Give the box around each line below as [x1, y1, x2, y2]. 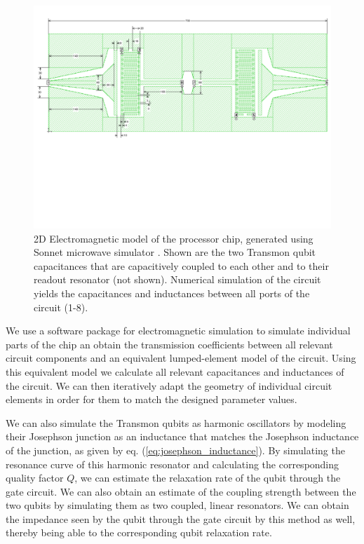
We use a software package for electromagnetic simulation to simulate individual [6, 323, 351, 338]
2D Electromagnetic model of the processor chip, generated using [34, 231, 314, 245]
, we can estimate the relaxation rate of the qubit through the [74, 470, 341, 485]
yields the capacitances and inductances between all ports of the [34, 285, 310, 300]
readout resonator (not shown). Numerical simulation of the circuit [34, 272, 321, 287]
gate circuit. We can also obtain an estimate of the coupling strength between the [6, 484, 356, 498]
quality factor [6, 470, 64, 485]
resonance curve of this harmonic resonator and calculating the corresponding [6, 456, 339, 471]
